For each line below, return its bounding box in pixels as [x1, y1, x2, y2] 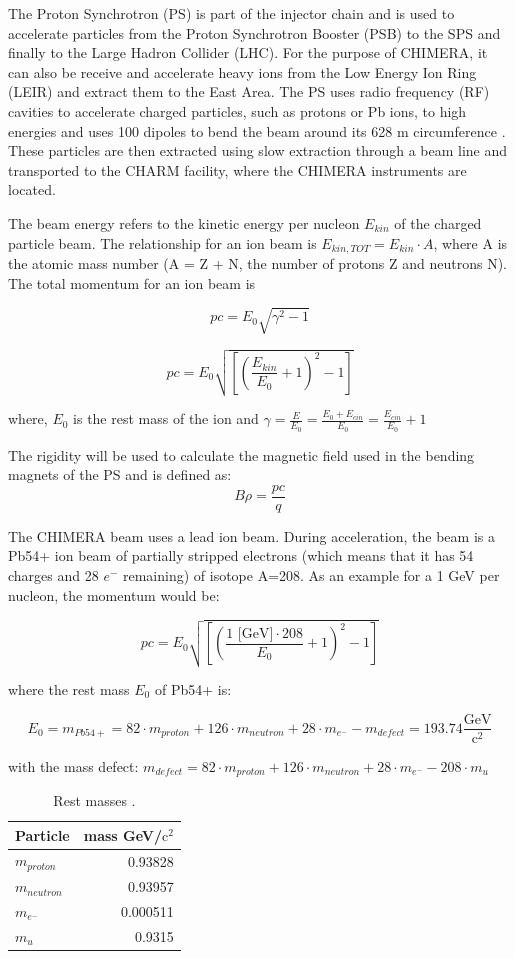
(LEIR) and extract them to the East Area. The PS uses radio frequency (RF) [8, 81, 490, 102]
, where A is [433, 232, 508, 253]
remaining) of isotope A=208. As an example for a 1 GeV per [122, 565, 500, 586]
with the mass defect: [8, 755, 139, 776]
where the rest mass [8, 678, 130, 699]
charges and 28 [8, 565, 99, 586]
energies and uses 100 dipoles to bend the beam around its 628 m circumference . [8, 120, 506, 141]
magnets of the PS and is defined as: [8, 464, 232, 485]
